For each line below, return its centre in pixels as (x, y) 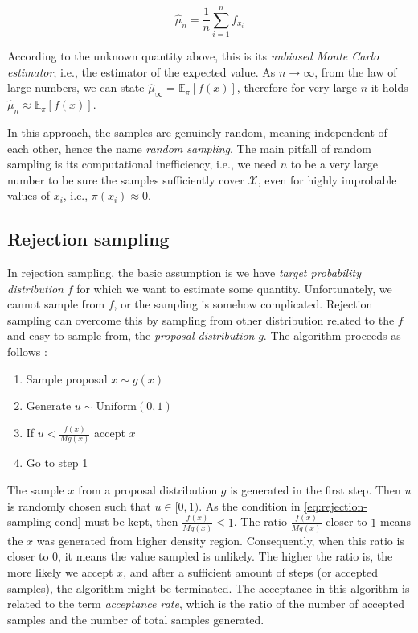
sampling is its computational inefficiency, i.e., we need (142, 164)
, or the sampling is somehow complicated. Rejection (243, 304)
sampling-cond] (44, 521)
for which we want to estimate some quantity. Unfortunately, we (234, 288)
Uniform (117, 407)
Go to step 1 (57, 463)
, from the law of (356, 71)
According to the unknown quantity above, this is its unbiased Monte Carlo (193, 56)
